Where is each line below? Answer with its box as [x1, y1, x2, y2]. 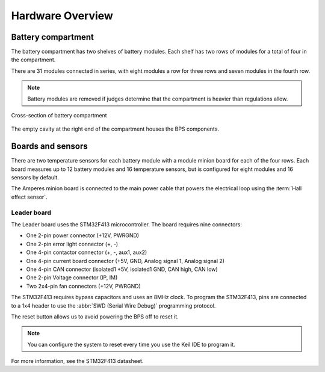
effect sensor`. [11, 193, 48, 200]
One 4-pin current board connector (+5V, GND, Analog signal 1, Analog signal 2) [26, 257, 225, 264]
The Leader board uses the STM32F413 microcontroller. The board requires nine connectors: [11, 221, 242, 228]
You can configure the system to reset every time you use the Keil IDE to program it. [27, 341, 235, 348]
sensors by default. [11, 174, 60, 181]
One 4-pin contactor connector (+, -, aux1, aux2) [26, 249, 147, 256]
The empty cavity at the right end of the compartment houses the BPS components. [11, 125, 220, 132]
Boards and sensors [11, 141, 88, 152]
